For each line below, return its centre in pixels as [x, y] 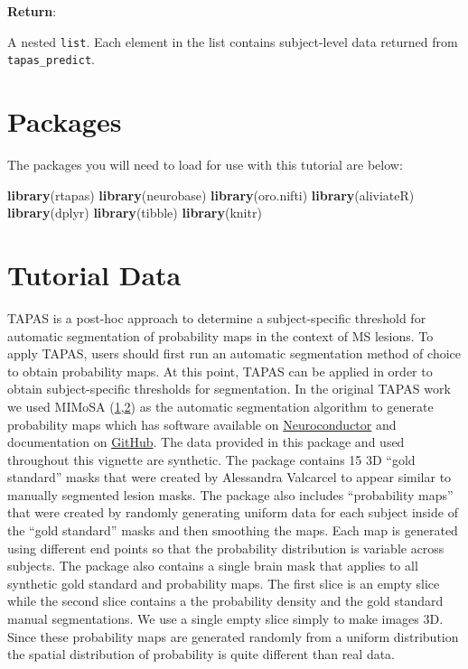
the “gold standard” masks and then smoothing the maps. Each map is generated [233, 530]
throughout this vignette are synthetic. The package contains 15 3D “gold [211, 459]
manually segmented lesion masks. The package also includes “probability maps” [230, 494]
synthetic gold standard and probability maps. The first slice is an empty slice [224, 583]
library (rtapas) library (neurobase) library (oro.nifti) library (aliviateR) [211, 195]
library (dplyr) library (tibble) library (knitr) [135, 213]
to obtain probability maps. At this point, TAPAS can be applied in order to [220, 371]
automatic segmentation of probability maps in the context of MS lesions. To [220, 335]
